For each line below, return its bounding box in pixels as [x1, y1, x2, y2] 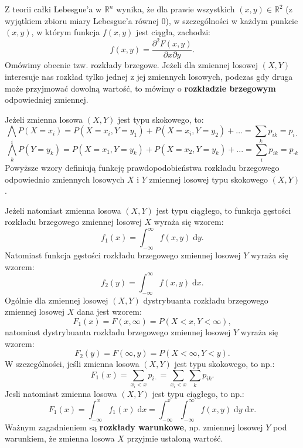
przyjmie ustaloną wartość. [127, 432, 223, 444]
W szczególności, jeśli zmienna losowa [5, 358, 139, 370]
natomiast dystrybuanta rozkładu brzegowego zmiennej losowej [5, 325, 231, 338]
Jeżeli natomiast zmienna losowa [5, 204, 121, 216]
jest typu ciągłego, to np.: [152, 387, 244, 399]
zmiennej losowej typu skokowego [149, 173, 268, 185]
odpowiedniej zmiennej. [5, 93, 88, 106]
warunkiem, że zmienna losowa [5, 432, 115, 444]
